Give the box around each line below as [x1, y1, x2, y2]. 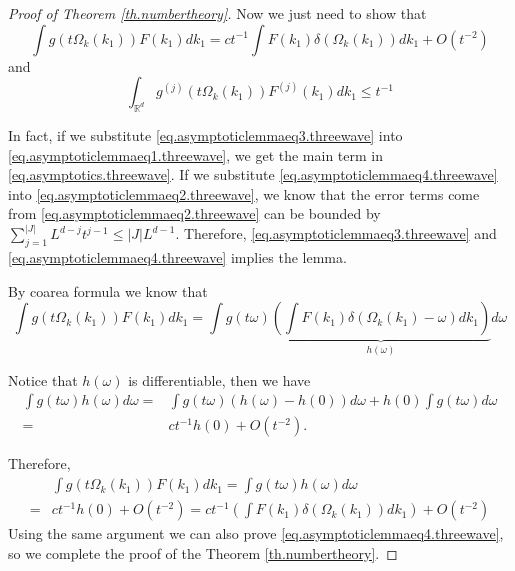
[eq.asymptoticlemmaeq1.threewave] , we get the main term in [8, 144, 383, 165]
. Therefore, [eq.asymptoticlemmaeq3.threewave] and [175, 223, 497, 244]
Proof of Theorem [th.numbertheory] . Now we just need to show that [8, 3, 427, 23]
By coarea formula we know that [8, 280, 208, 301]
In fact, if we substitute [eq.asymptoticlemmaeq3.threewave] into [8, 124, 403, 145]
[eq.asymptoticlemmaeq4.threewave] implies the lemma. [8, 247, 347, 268]
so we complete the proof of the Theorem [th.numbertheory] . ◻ [8, 542, 398, 563]
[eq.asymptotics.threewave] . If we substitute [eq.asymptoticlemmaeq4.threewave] [8, 164, 498, 185]
